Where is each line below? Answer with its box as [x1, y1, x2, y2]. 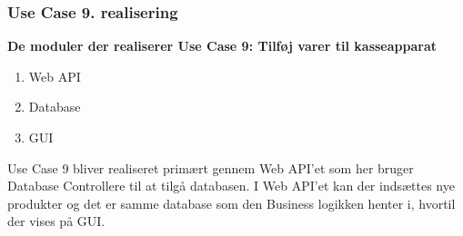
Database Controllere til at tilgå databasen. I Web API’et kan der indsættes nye [7, 176, 455, 195]
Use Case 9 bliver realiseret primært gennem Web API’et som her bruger [7, 158, 414, 177]
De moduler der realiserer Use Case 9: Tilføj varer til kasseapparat [7, 36, 437, 55]
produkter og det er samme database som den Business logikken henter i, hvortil [7, 193, 456, 212]
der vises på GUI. [7, 211, 106, 231]
